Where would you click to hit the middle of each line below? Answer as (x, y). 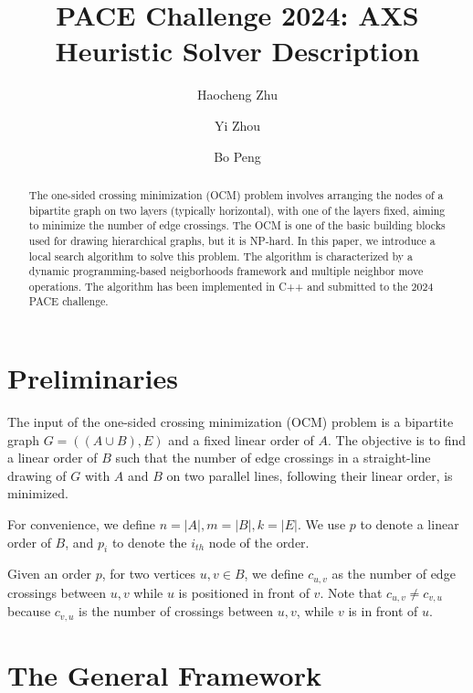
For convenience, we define (81, 524)
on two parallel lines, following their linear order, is (310, 475)
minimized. (38, 493)
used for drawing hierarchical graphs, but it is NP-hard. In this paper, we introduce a (232, 240)
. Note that (351, 592)
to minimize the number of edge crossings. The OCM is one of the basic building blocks (237, 225)
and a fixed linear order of (241, 439)
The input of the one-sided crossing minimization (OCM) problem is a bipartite (231, 422)
